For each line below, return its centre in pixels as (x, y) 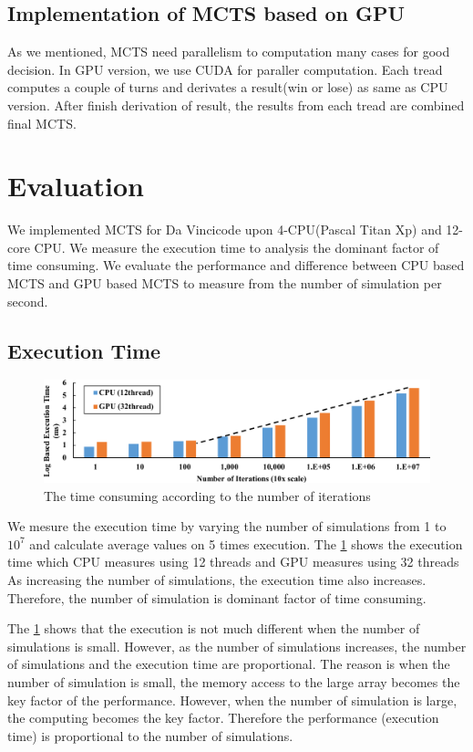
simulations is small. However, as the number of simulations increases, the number (237, 646)
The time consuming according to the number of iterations (207, 495)
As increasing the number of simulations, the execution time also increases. (217, 579)
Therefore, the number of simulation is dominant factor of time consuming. (217, 597)
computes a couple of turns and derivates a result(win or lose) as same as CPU (228, 87)
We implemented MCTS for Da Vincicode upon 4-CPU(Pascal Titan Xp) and (225, 230)
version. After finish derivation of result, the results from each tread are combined (236, 104)
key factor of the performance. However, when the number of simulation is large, (232, 700)
